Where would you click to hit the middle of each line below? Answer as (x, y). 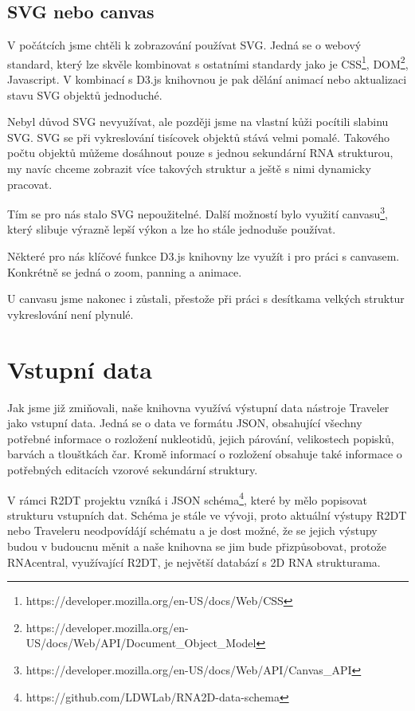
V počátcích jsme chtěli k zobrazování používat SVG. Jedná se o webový (184, 45)
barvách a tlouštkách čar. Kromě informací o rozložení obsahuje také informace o (205, 454)
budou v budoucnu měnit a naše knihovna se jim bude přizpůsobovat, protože (197, 546)
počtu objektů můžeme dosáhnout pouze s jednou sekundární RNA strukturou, (200, 153)
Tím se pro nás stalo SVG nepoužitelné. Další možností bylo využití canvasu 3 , (198, 212)
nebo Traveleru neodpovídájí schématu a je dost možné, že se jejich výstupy (192, 530)
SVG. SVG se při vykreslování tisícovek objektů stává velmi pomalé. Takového (199, 137)
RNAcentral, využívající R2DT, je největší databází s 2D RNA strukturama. (194, 562)
